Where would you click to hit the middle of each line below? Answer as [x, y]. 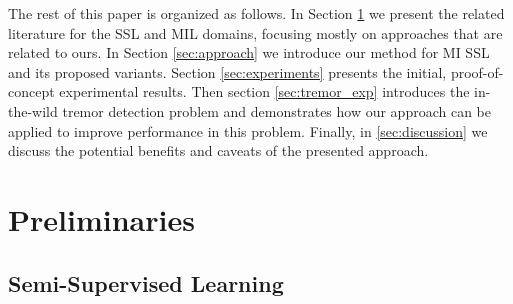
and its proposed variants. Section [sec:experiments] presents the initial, [227, 71]
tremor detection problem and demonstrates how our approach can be [276, 110]
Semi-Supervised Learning [146, 282]
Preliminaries [101, 218]
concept [31, 91]
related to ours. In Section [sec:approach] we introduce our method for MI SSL [249, 52]
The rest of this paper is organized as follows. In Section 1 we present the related [256, 13]
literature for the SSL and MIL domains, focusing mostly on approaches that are [255, 32]
